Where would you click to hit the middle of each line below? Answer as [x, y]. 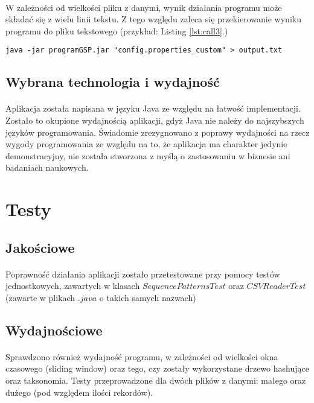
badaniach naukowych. [47, 167]
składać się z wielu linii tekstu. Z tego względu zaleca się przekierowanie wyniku [153, 19]
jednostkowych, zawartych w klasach [73, 286]
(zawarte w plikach [40, 297]
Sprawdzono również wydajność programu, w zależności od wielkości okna [142, 356]
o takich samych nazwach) [148, 297]
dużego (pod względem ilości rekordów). [79, 392]
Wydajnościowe [54, 330]
